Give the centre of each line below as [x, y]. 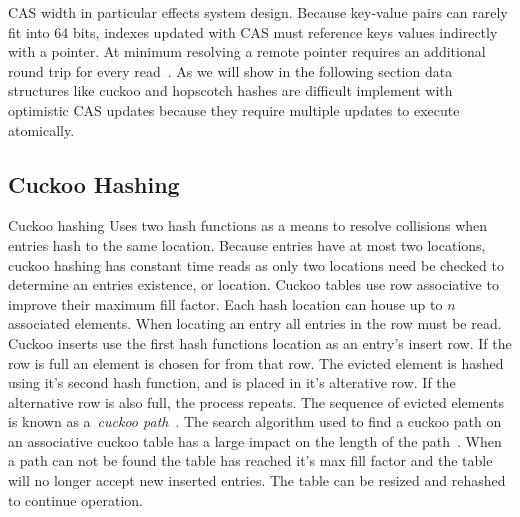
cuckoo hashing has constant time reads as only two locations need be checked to [256, 264]
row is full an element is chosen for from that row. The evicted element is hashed [256, 362]
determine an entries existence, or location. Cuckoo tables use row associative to [253, 284]
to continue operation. [76, 499]
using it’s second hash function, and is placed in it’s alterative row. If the [232, 382]
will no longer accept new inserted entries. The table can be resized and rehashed [257, 480]
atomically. [41, 129]
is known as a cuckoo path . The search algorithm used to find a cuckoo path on [255, 421]
